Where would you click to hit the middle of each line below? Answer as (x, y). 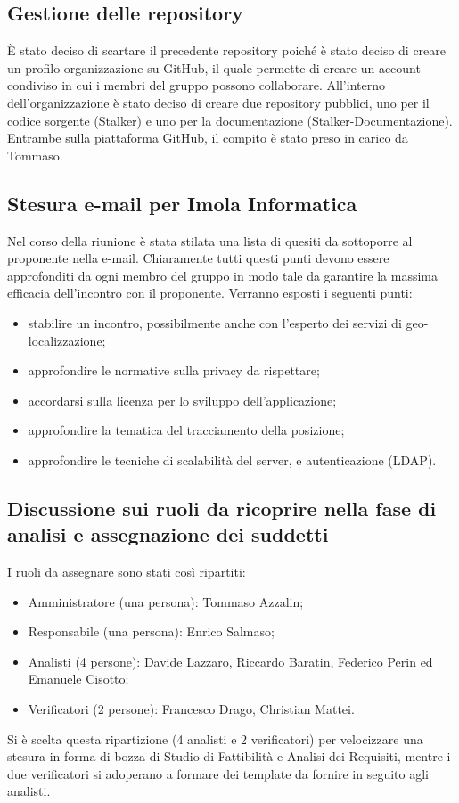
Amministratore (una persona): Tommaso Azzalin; (166, 601)
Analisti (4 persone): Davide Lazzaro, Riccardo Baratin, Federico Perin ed (230, 661)
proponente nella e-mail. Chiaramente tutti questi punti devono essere (198, 258)
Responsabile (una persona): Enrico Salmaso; (151, 631)
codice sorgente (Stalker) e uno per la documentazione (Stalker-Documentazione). (230, 120)
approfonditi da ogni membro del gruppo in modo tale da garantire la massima (222, 275)
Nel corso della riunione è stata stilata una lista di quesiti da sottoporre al (210, 240)
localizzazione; (67, 340)
